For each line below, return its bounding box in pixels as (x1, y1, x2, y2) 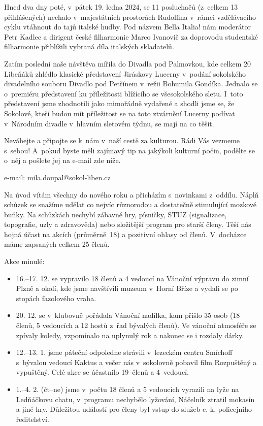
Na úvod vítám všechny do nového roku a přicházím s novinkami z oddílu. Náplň (4, 189, 259, 200)
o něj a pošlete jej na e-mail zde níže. (4, 155, 121, 166)
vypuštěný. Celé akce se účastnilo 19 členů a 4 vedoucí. (16, 367, 189, 377)
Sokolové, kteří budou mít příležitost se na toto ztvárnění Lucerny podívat (4, 108, 235, 118)
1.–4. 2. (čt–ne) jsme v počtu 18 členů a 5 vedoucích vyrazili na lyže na (16, 384, 239, 394)
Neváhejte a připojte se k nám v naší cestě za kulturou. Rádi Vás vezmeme (4, 135, 240, 146)
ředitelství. (16, 413, 49, 424)
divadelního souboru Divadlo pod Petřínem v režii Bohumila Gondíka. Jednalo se (4, 78, 258, 89)
